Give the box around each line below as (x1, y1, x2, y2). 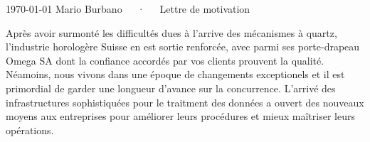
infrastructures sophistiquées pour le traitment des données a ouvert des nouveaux (6, 94, 364, 109)
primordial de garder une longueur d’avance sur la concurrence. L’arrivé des (6, 80, 336, 95)
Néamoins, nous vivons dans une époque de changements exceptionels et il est (6, 67, 345, 82)
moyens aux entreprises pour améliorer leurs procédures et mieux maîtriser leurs (6, 109, 355, 124)
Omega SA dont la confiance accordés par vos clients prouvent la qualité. (6, 53, 324, 67)
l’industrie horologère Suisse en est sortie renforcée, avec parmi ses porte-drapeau (6, 39, 360, 54)
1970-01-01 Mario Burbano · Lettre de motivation (6, 1, 250, 16)
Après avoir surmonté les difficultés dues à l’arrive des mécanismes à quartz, (6, 25, 337, 40)
